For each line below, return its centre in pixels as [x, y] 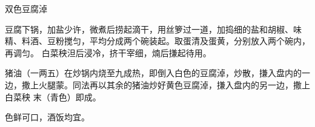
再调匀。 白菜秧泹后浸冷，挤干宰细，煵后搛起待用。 [108, 52]
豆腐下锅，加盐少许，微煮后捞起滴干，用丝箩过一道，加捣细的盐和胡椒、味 [153, 29]
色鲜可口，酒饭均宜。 [47, 117]
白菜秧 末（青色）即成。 [53, 96]
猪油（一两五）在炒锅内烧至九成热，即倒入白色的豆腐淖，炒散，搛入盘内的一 [157, 73]
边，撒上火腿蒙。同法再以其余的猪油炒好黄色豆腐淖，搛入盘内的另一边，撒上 [157, 84]
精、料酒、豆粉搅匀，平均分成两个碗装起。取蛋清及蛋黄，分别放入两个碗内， [157, 41]
